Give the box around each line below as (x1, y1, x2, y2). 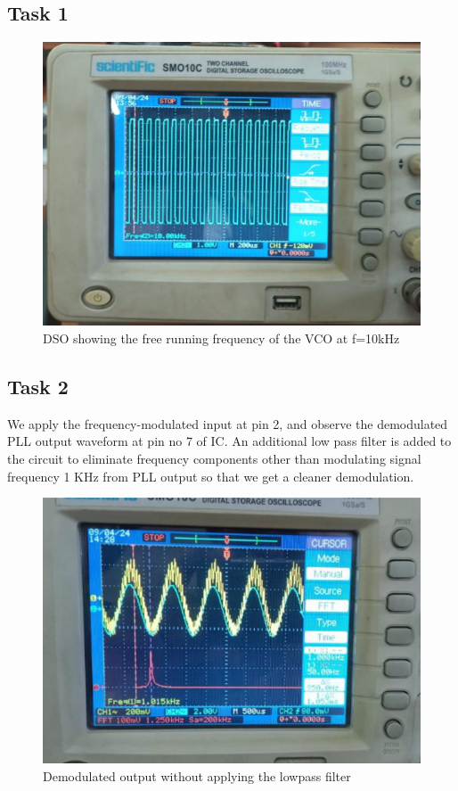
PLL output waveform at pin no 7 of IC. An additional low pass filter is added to (7, 432, 452, 450)
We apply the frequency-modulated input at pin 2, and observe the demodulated (7, 414, 448, 433)
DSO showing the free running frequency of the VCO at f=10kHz (43, 328, 400, 347)
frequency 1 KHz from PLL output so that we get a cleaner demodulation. (7, 466, 414, 485)
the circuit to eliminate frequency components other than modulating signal (7, 449, 421, 467)
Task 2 (7, 372, 69, 400)
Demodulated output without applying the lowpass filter (43, 766, 351, 785)
